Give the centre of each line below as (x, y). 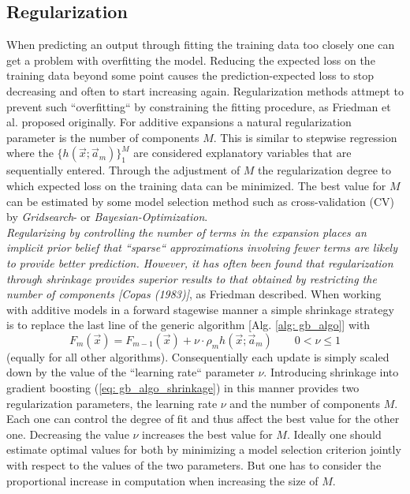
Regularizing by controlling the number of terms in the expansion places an (186, 232)
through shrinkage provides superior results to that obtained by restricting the (192, 278)
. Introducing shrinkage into (331, 372)
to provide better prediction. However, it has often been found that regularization (200, 262)
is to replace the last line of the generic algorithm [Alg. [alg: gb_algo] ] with (188, 325)
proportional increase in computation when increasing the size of (162, 480)
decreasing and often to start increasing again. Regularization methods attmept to (205, 90)
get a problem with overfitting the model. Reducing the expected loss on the (191, 60)
